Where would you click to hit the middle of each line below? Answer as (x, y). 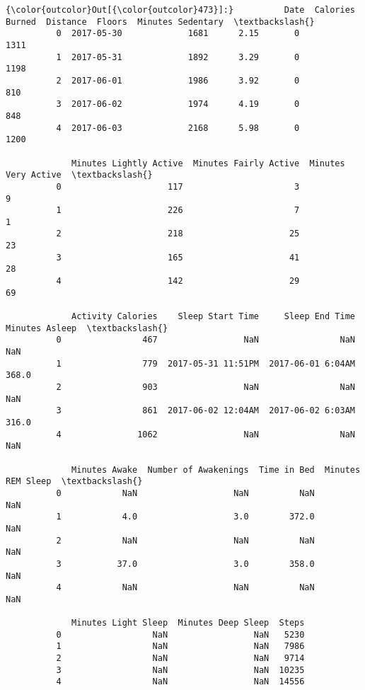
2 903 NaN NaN (205, 387)
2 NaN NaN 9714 (180, 659)
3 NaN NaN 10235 (180, 670)
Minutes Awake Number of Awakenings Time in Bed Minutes (216, 470)
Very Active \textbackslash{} (79, 175)
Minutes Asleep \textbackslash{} (87, 328)
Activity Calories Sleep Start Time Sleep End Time (213, 317)
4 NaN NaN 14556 (180, 682)
